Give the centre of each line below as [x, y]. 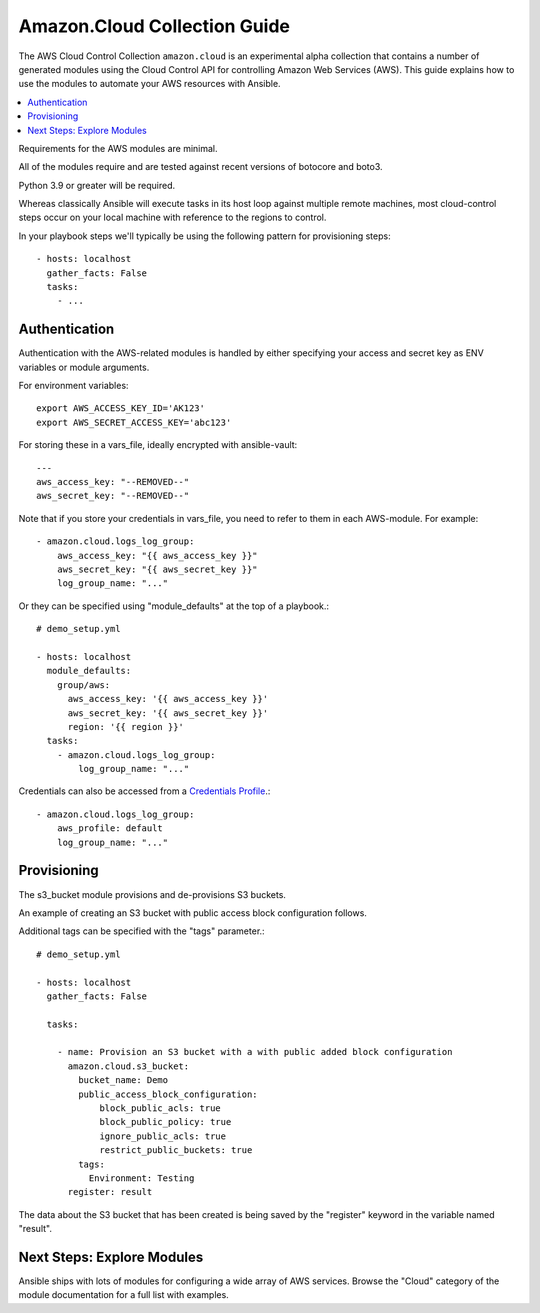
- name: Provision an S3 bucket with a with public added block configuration [254, 1052]
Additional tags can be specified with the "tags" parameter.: [141, 931]
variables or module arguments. [84, 367]
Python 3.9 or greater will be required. [97, 185]
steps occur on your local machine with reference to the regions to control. [172, 217]
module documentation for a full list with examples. [123, 1295]
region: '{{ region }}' [126, 726]
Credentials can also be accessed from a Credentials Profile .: [144, 791]
